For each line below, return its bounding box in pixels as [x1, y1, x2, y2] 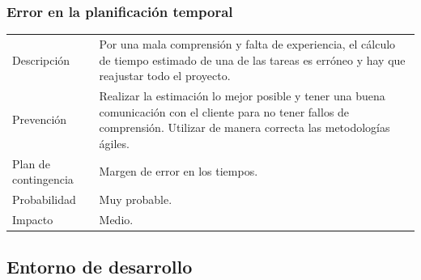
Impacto [12, 210, 53, 227]
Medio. [99, 210, 134, 227]
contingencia [12, 171, 74, 188]
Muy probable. [99, 191, 172, 208]
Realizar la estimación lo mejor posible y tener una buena [99, 87, 385, 104]
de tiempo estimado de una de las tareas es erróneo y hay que [99, 51, 406, 68]
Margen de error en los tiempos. [99, 163, 258, 180]
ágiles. [99, 134, 130, 151]
